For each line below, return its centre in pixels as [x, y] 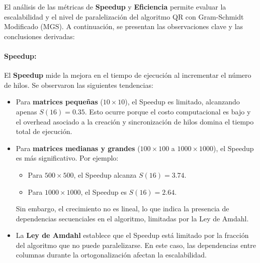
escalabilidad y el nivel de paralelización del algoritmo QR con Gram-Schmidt [124, 16]
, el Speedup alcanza [105, 174]
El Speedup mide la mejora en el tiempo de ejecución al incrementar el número [128, 75]
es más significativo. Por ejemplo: [67, 158]
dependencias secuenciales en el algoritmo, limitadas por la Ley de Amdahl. [132, 218]
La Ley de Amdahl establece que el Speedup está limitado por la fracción [132, 235]
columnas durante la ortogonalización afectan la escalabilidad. [111, 255]
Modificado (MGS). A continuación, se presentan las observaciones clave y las [124, 26]
